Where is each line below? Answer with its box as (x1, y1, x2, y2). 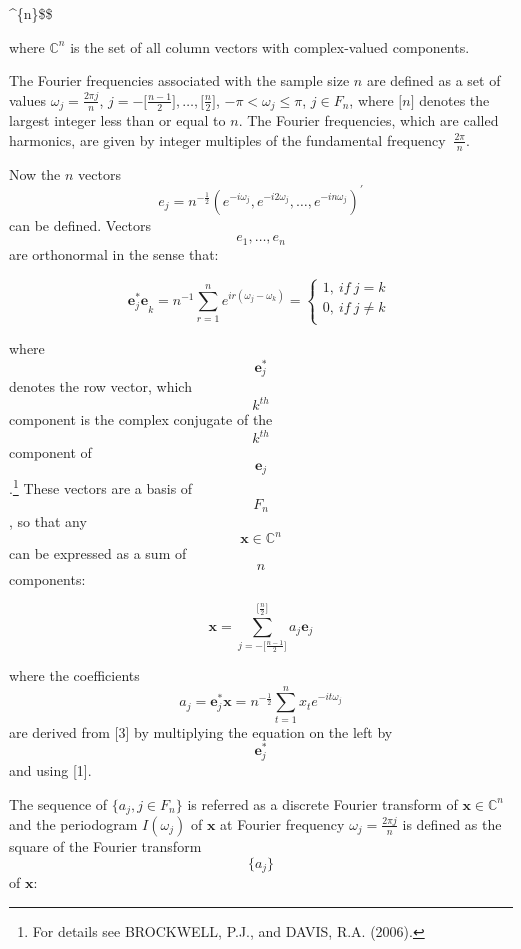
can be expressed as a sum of (9, 543, 187, 564)
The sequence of (9, 793, 108, 814)
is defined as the (402, 813, 502, 834)
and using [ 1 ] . (9, 759, 92, 780)
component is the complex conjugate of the (9, 409, 273, 430)
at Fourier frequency (220, 813, 345, 834)
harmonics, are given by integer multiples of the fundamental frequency (9, 129, 446, 150)
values (9, 89, 47, 110)
